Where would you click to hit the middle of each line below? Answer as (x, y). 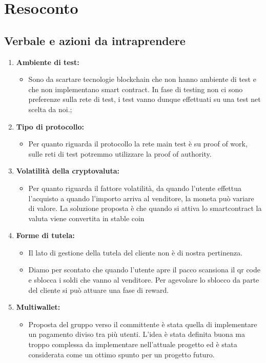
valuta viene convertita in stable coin (86, 218)
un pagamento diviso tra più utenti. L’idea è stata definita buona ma (137, 334)
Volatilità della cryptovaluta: (68, 171)
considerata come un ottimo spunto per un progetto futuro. (121, 354)
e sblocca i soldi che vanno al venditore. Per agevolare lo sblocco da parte (144, 280)
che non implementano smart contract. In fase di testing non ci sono (136, 89)
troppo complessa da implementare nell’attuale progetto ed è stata (133, 344)
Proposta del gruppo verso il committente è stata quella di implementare (143, 324)
